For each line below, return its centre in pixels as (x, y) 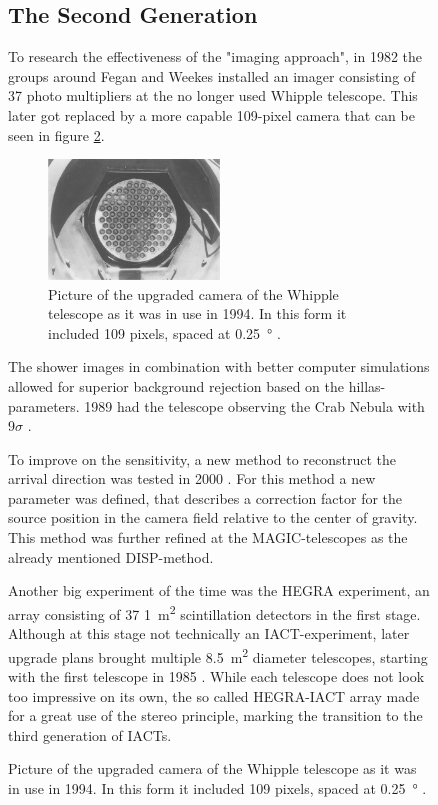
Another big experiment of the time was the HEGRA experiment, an (219, 590)
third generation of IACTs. (90, 734)
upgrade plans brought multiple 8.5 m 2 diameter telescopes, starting (218, 655)
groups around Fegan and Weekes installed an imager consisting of (212, 75)
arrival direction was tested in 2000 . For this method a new (192, 478)
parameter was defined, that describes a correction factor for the (205, 497)
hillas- (367, 385)
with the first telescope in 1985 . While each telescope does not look (216, 675)
